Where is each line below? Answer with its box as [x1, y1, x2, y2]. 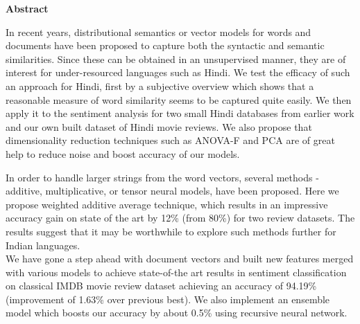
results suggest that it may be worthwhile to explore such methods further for [6, 224, 336, 238]
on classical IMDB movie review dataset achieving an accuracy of [6, 278, 284, 293]
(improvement [6, 291, 65, 306]
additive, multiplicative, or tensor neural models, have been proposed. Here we [6, 183, 339, 198]
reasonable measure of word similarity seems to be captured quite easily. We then [6, 92, 352, 107]
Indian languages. [6, 237, 80, 252]
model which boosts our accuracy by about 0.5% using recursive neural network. [6, 305, 348, 320]
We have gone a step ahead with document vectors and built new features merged [6, 251, 354, 266]
